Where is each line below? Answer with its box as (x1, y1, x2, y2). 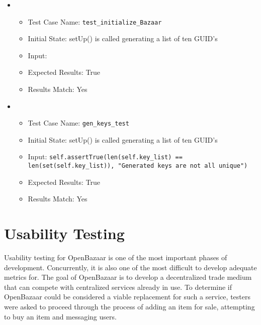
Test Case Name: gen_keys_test (28, 118, 129, 128)
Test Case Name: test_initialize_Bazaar (28, 16, 162, 27)
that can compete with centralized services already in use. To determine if (4, 281, 232, 292)
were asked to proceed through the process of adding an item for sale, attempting (4, 301, 255, 312)
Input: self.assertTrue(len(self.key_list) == (28, 151, 183, 162)
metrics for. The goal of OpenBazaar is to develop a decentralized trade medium (4, 272, 252, 282)
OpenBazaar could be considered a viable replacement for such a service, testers (4, 291, 250, 302)
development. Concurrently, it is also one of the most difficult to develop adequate (4, 262, 257, 272)
